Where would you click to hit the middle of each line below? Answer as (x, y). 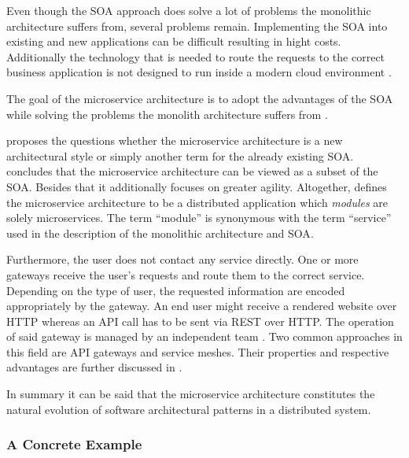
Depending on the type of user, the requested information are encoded (176, 290)
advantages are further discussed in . (94, 367)
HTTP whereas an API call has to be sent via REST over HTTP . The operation (200, 321)
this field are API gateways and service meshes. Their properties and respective (198, 351)
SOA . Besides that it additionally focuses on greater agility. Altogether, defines (197, 186)
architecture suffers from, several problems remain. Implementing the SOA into (197, 26)
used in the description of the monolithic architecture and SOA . (160, 233)
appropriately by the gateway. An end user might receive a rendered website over (202, 306)
